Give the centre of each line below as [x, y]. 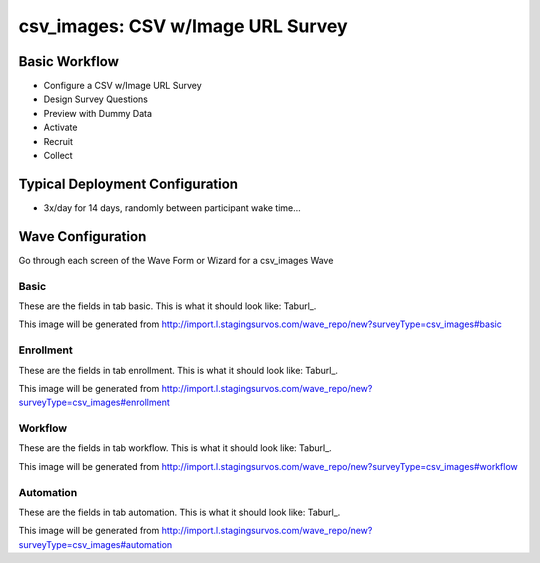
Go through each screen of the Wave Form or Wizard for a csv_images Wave [176, 260]
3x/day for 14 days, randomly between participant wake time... [172, 207]
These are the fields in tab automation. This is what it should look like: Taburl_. [179, 512]
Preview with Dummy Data [98, 113]
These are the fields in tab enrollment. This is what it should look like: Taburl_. [178, 370]
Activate [60, 127]
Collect [58, 156]
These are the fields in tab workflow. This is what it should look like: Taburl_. [175, 448]
